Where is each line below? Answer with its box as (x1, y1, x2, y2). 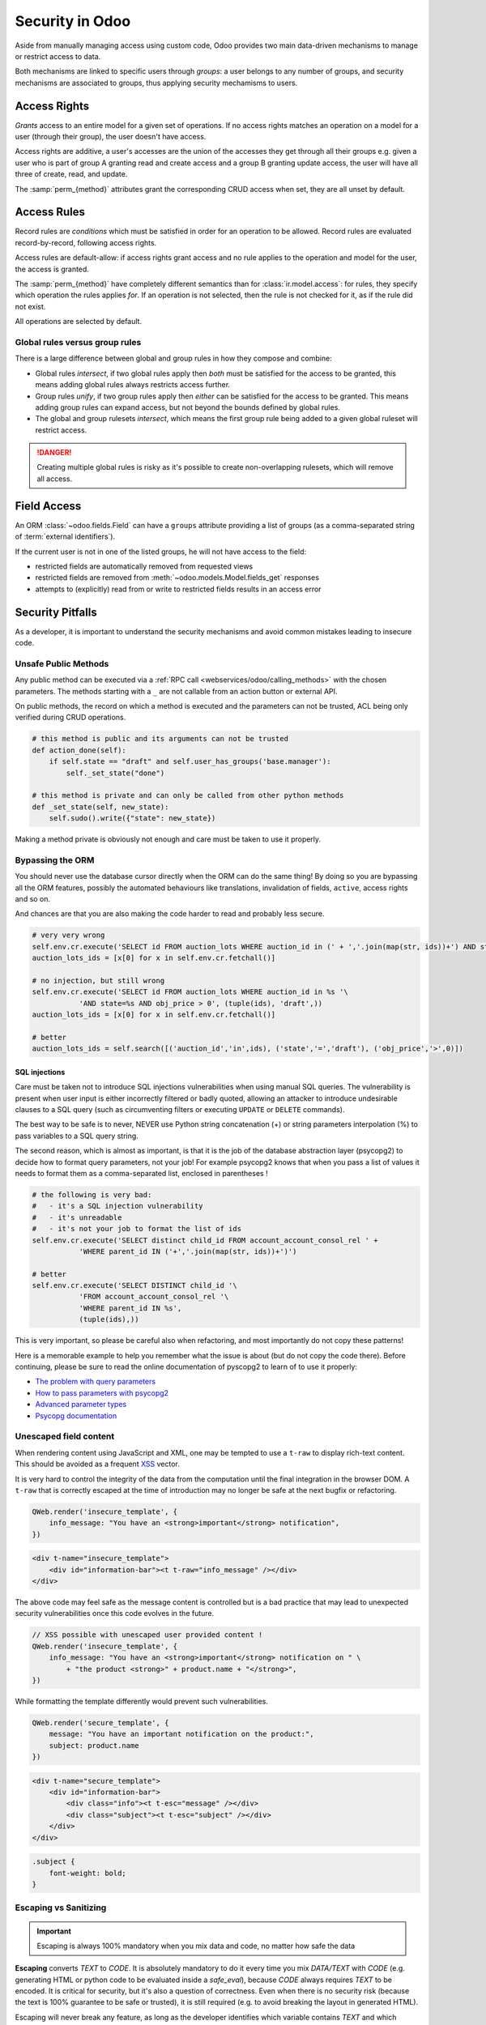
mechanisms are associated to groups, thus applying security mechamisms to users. (15, 78, 298, 87)
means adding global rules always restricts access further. (35, 380, 231, 390)
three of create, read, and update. (15, 169, 128, 179)
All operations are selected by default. (15, 317, 142, 326)
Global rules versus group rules (15, 336, 142, 347)
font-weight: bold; (49, 1868, 127, 1878)
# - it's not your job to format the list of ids (32, 1224, 242, 1234)
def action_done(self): (32, 745, 127, 755)
